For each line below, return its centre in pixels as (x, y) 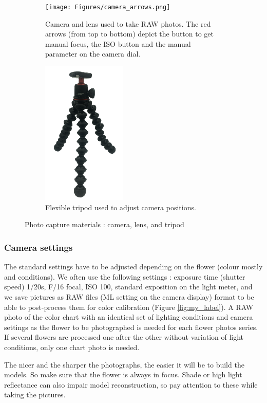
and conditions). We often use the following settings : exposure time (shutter (125, 276)
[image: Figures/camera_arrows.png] (108, 7)
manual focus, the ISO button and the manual (118, 43)
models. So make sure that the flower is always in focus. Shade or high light (123, 374)
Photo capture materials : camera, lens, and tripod (104, 224)
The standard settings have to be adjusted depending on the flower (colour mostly (133, 267)
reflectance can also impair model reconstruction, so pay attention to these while (131, 384)
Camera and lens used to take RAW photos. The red (128, 23)
